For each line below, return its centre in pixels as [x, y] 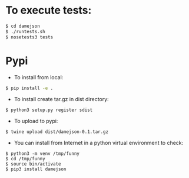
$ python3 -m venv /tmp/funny [43, 154]
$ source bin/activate [33, 164]
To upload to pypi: [36, 121]
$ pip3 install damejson [36, 169]
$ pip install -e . [29, 88]
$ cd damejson [23, 26]
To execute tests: [49, 10]
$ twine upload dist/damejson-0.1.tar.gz [57, 132]
